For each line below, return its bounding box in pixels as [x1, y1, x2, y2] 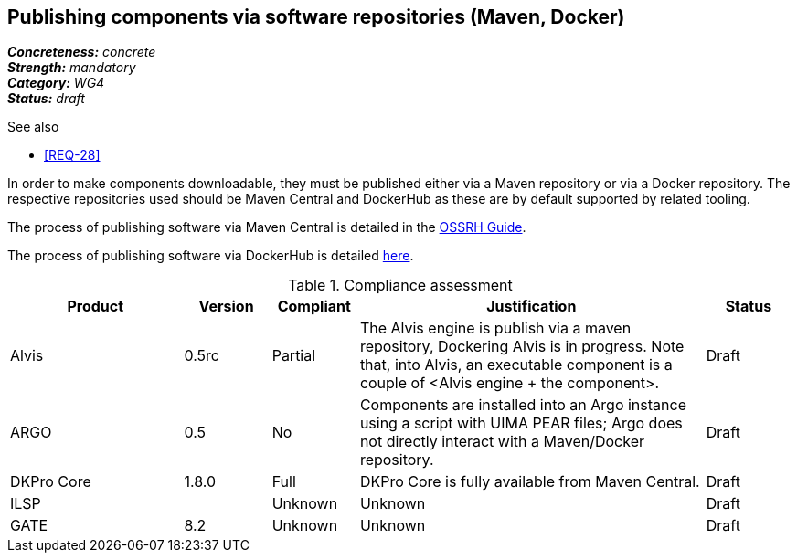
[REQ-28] [44, 147, 101, 164]
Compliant [277, 297, 351, 316]
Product [67, 297, 124, 316]
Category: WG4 [7, 75, 105, 91]
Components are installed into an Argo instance [359, 396, 686, 415]
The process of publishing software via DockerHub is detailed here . [7, 248, 414, 264]
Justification [486, 297, 577, 316]
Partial [271, 346, 316, 365]
